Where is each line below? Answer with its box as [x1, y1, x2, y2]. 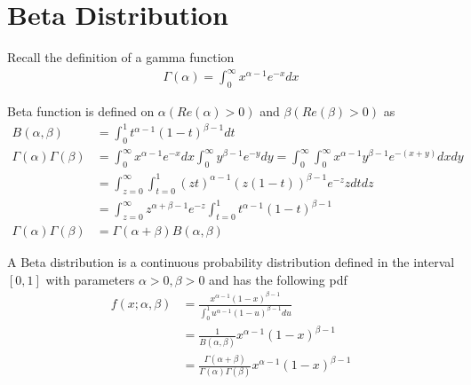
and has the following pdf [209, 270, 347, 288]
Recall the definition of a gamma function [7, 48, 235, 67]
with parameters [45, 270, 135, 288]
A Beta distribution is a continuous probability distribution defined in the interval [7, 252, 455, 271]
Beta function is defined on [7, 102, 155, 121]
